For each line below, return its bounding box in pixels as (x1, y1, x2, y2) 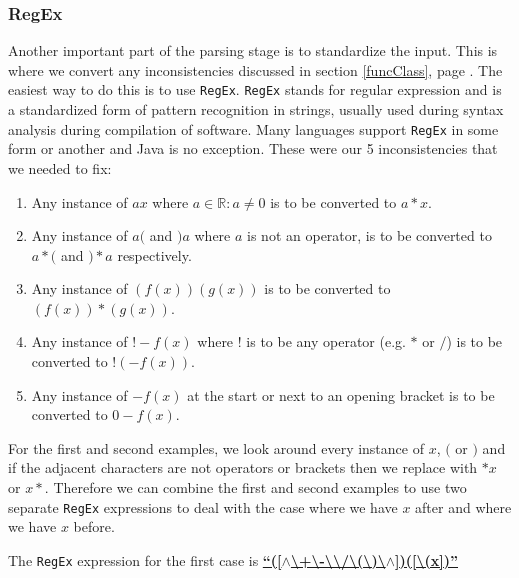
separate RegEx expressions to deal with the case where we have (8, 496, 398, 517)
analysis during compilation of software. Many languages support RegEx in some (8, 118, 499, 139)
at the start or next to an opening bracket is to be (187, 384, 495, 405)
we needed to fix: (8, 157, 112, 178)
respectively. (117, 244, 192, 265)
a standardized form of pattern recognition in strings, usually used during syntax (8, 99, 504, 120)
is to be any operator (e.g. (246, 331, 406, 352)
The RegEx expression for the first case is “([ (8, 549, 282, 570)
